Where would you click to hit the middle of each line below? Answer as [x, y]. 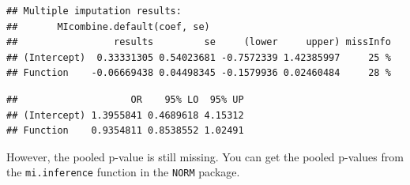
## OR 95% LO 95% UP [125, 99]
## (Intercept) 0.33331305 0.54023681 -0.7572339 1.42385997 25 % [199, 57]
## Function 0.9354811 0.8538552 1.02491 [125, 131]
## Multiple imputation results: [94, 11]
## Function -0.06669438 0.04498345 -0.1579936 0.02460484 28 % [199, 73]
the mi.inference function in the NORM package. [123, 172]
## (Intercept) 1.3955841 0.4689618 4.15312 [125, 115]
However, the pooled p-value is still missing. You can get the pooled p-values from [205, 156]
